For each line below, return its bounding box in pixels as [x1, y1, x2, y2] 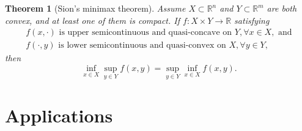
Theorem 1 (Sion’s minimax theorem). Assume [5, 2, 186, 14]
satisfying [234, 13, 270, 26]
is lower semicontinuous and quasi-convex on [58, 41, 226, 50]
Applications [5, 103, 113, 128]
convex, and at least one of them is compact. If [5, 13, 180, 26]
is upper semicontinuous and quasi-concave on [59, 28, 232, 37]
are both [267, 2, 297, 14]
